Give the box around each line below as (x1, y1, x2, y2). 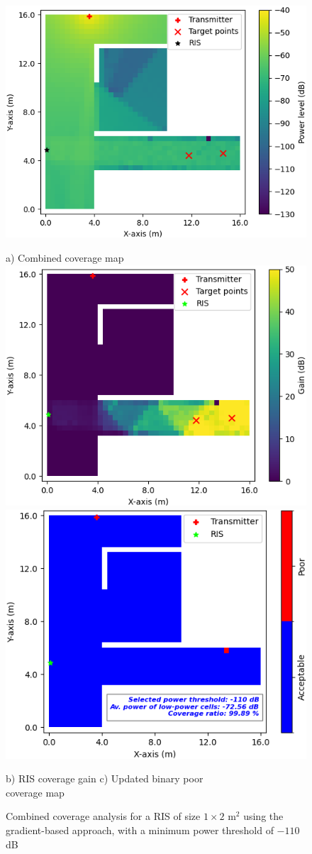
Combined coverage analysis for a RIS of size (6, 809, 201, 823)
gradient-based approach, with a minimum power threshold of (6, 823, 274, 838)
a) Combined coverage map (6, 250, 124, 265)
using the (243, 809, 284, 823)
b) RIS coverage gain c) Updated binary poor (6, 771, 204, 786)
